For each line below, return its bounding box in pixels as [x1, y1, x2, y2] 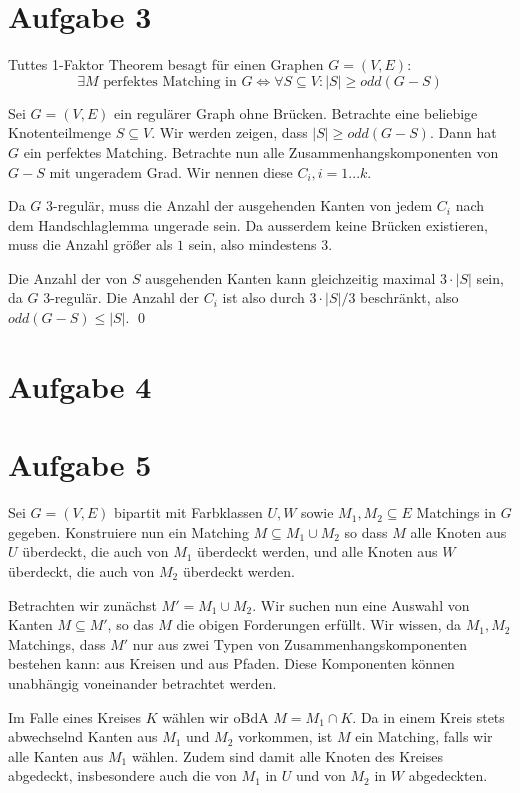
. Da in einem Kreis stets [352, 706, 505, 727]
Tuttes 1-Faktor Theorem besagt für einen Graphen [8, 54, 324, 75]
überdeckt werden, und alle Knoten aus [197, 541, 438, 562]
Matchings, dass [8, 633, 106, 654]
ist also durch [222, 287, 305, 308]
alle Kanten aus [8, 745, 104, 766]
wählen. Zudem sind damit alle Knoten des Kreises [131, 745, 444, 766]
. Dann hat [429, 122, 497, 143]
